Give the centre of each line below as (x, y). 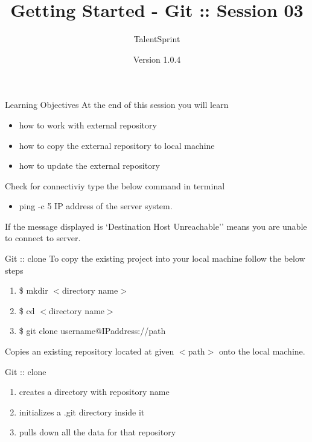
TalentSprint (157, 39)
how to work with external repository (88, 125)
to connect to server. (43, 238)
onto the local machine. (262, 351)
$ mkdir (33, 290)
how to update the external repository (89, 166)
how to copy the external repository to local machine (117, 145)
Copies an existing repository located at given (90, 351)
